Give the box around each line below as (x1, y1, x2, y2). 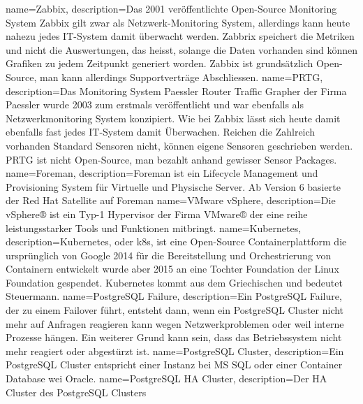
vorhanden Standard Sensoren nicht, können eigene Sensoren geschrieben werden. (6, 138, 353, 152)
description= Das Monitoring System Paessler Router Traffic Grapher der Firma (6, 83, 347, 98)
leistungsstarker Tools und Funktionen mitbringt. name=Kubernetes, (6, 220, 302, 235)
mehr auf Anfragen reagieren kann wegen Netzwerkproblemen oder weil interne (6, 316, 344, 331)
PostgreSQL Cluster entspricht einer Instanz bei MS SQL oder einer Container (6, 357, 343, 372)
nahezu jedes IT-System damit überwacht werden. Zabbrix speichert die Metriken (6, 29, 355, 43)
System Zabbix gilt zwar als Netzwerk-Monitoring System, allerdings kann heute (6, 15, 350, 29)
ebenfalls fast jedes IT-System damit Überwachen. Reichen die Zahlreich (6, 124, 316, 139)
